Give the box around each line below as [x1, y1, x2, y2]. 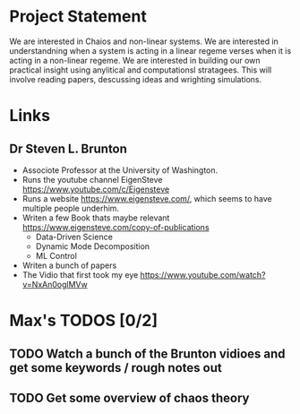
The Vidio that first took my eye [21, 269, 139, 280]
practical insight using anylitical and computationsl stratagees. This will [9, 65, 272, 75]
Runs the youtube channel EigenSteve [21, 174, 163, 185]
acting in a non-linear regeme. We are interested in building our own [9, 55, 261, 65]
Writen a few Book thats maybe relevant [21, 212, 170, 223]
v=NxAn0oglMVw [21, 279, 88, 289]
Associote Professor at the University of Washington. [21, 164, 219, 176]
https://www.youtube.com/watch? [140, 269, 266, 280]
